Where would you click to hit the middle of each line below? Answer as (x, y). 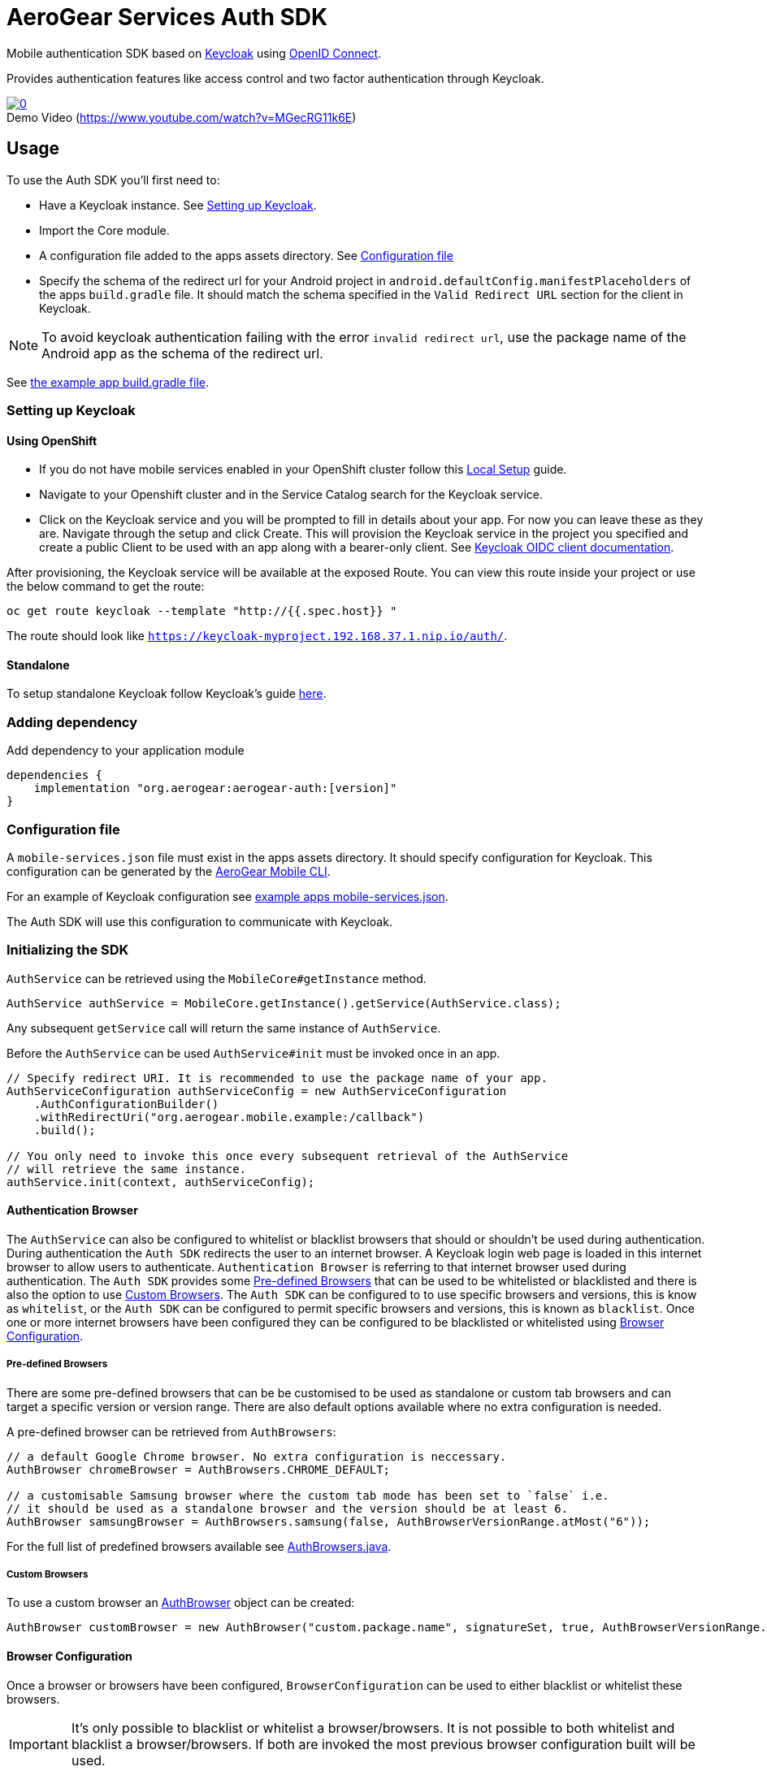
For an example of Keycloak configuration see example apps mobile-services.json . (227, 896)
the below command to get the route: (106, 587)
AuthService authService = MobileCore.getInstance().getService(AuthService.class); (284, 1003)
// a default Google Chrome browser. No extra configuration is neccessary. (257, 1456)
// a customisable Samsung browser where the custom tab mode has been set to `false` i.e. (308, 1495)
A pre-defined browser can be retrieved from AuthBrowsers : (171, 1431)
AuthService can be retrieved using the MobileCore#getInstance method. (217, 978)
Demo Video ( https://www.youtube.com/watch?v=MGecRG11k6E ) (182, 117)
